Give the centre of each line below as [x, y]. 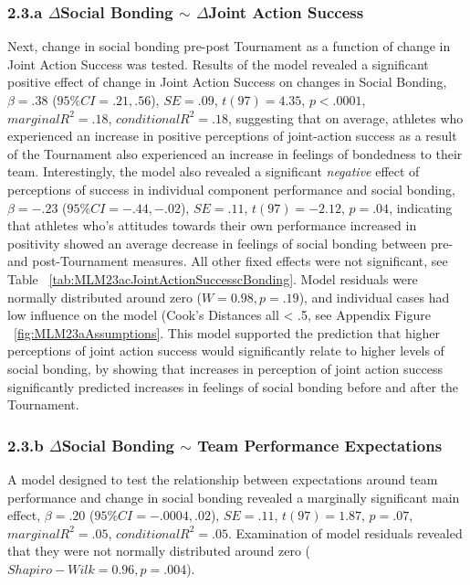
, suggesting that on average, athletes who [346, 117]
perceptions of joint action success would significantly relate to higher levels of [226, 351]
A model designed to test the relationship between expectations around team [223, 479]
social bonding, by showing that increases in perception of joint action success [225, 368]
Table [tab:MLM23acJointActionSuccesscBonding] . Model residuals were [213, 278]
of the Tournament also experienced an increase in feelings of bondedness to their [235, 153]
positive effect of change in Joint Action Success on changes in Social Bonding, [227, 82]
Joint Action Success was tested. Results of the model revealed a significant [218, 64]
